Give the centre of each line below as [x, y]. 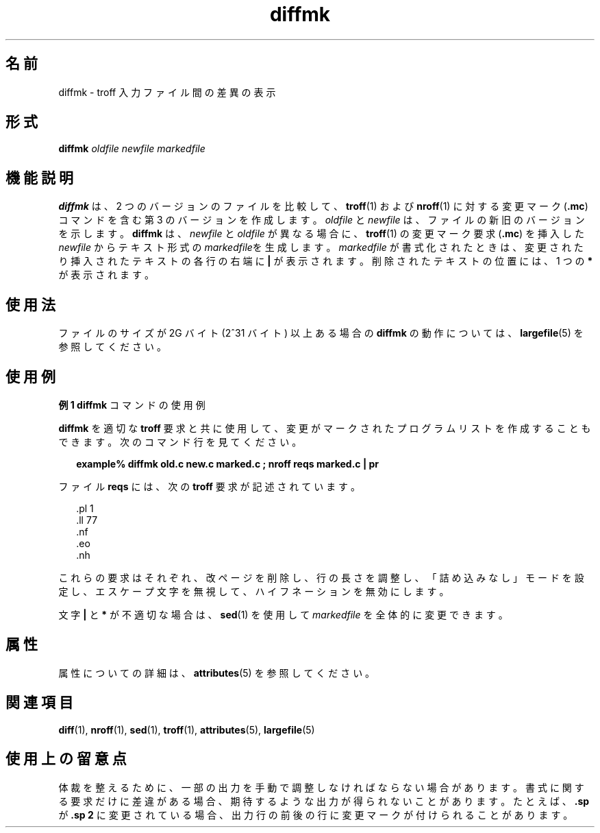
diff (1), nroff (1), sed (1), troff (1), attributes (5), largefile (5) [187, 729]
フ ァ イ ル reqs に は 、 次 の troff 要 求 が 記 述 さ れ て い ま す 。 [210, 486]
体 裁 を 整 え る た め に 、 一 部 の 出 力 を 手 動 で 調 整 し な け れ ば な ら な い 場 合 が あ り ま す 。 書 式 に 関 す [321, 787]
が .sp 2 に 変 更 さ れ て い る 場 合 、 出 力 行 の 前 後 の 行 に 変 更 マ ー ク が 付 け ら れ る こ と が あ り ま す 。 [316, 814]
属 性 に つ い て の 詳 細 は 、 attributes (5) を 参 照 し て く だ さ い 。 [217, 673]
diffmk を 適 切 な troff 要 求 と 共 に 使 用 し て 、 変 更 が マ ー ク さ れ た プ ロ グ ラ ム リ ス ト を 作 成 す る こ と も [325, 428]
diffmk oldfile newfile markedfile [132, 149]
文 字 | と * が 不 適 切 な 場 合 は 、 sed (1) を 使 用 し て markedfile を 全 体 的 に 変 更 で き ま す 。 [283, 614]
